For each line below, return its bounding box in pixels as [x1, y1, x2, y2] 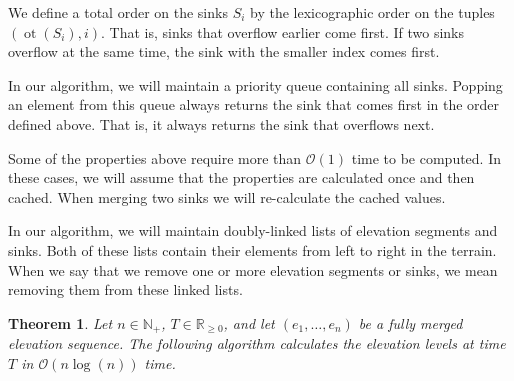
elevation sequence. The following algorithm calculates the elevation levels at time [8, 333, 506, 354]
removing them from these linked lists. [8, 279, 243, 300]
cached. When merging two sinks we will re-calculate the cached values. [8, 186, 446, 207]
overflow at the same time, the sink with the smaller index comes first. [8, 41, 440, 62]
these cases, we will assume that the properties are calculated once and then [8, 167, 475, 188]
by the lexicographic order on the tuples [250, 2, 495, 22]
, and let [223, 312, 275, 333]
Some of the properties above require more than [8, 147, 302, 168]
